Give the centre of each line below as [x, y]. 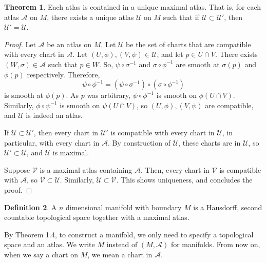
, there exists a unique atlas [90, 17]
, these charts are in [210, 142]
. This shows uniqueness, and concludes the [184, 180]
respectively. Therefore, [63, 74]
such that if [181, 17]
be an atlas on [69, 44]
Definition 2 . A [31, 207]
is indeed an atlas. [54, 115]
